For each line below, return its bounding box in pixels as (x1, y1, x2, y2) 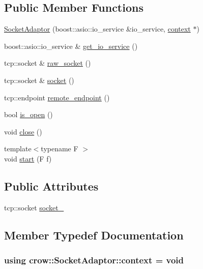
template (4, 143, 32, 154)
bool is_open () (4, 109, 53, 120)
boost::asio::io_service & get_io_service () (4, 40, 138, 51)
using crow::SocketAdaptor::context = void (4, 254, 184, 266)
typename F (41, 143, 78, 154)
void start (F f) (4, 153, 52, 164)
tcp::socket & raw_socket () (4, 58, 91, 68)
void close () (4, 126, 42, 137)
